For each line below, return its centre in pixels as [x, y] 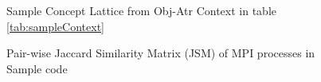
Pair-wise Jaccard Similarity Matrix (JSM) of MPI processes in [161, 53]
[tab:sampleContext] [55, 26]
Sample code [37, 68]
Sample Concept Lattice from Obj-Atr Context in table [141, 10]
